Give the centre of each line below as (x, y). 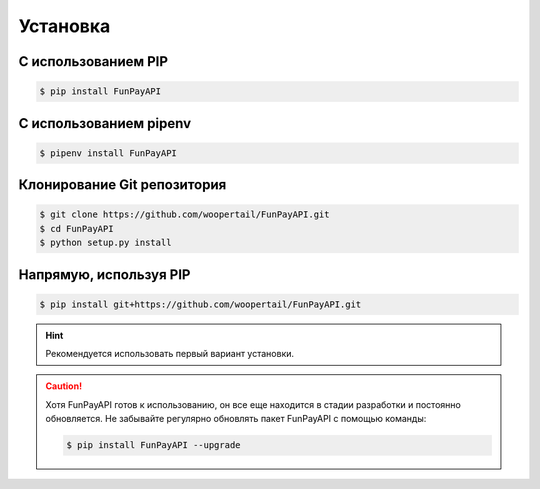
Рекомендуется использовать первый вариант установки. (170, 354)
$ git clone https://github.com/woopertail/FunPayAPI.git (184, 214)
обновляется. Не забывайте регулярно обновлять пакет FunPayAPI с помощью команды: (236, 419)
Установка (64, 26)
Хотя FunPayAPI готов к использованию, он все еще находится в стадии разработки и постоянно (253, 404)
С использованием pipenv (105, 123)
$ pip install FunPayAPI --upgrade (153, 445)
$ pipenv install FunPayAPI (108, 153)
